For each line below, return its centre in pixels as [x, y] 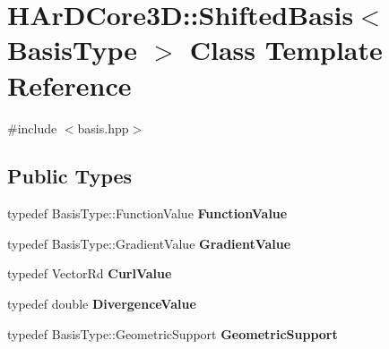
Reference [69, 85]
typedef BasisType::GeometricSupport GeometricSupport [173, 333]
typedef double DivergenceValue [102, 304]
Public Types [70, 176]
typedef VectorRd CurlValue [90, 273]
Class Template [286, 50]
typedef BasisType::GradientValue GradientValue [149, 243]
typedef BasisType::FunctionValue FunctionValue [147, 213]
